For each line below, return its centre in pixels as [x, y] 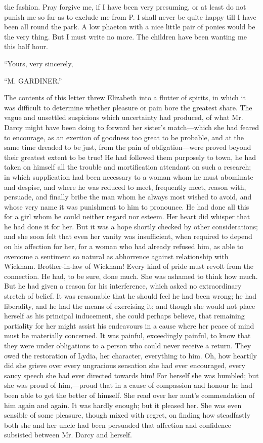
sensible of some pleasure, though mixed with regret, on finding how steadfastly [127, 415]
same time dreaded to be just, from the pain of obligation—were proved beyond [128, 147]
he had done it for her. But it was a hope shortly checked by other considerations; [131, 226]
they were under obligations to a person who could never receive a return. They [128, 345]
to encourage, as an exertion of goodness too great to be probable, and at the [124, 137]
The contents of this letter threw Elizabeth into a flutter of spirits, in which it [125, 97]
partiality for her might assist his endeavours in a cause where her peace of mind [129, 325]
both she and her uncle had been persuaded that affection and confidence [118, 425]
